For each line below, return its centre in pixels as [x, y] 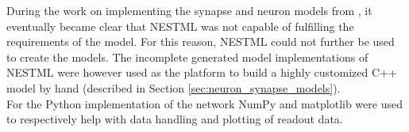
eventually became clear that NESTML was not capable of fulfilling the [180, 26]
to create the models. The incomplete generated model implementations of [187, 57]
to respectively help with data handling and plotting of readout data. [175, 119]
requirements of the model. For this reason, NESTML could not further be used [201, 41]
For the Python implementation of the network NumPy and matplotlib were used [204, 103]
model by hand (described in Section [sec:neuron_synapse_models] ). [174, 87]
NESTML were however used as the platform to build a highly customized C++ [202, 72]
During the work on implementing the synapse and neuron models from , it [189, 10]
